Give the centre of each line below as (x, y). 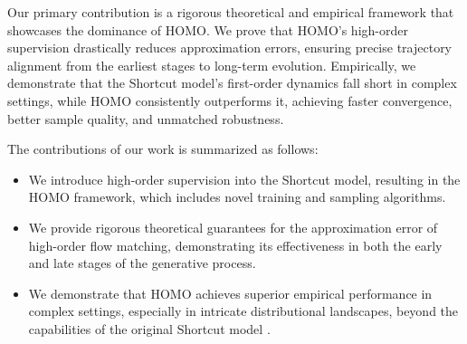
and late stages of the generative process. (142, 263)
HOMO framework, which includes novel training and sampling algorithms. (237, 197)
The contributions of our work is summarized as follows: (163, 149)
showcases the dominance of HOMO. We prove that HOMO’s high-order (208, 29)
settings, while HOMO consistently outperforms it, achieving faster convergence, (230, 100)
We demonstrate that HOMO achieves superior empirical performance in (230, 293)
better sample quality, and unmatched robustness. (146, 118)
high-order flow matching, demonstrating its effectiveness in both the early (235, 245)
